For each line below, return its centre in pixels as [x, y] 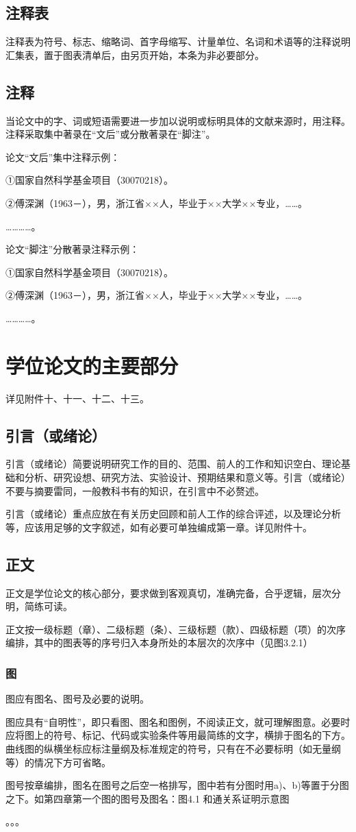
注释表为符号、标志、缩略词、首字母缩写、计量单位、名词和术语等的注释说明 [178, 41]
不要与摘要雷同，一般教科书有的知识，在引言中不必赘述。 [135, 490]
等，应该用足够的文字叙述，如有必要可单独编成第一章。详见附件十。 [159, 527]
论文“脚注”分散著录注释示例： [73, 249]
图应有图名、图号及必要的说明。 [77, 699]
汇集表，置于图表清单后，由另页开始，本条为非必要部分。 [135, 54]
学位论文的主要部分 [92, 365]
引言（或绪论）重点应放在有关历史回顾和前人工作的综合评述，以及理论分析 [173, 514]
